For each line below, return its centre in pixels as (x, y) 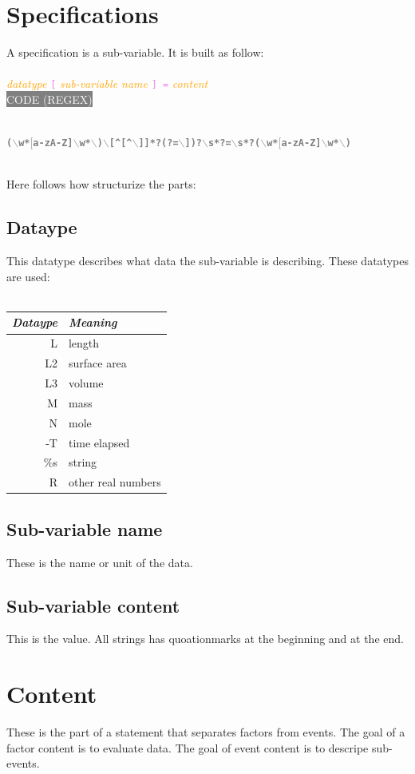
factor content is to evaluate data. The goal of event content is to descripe (188, 747)
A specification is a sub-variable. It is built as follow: (135, 52)
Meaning (93, 322)
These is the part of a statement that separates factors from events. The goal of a (206, 732)
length (84, 343)
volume (86, 383)
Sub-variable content (93, 605)
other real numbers (115, 482)
